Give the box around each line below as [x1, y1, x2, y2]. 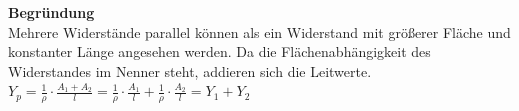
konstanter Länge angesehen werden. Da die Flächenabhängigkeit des [8, 41, 431, 62]
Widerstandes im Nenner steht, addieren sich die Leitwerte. [8, 60, 372, 81]
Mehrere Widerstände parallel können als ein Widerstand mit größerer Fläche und [8, 21, 511, 42]
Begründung [8, 2, 95, 22]
